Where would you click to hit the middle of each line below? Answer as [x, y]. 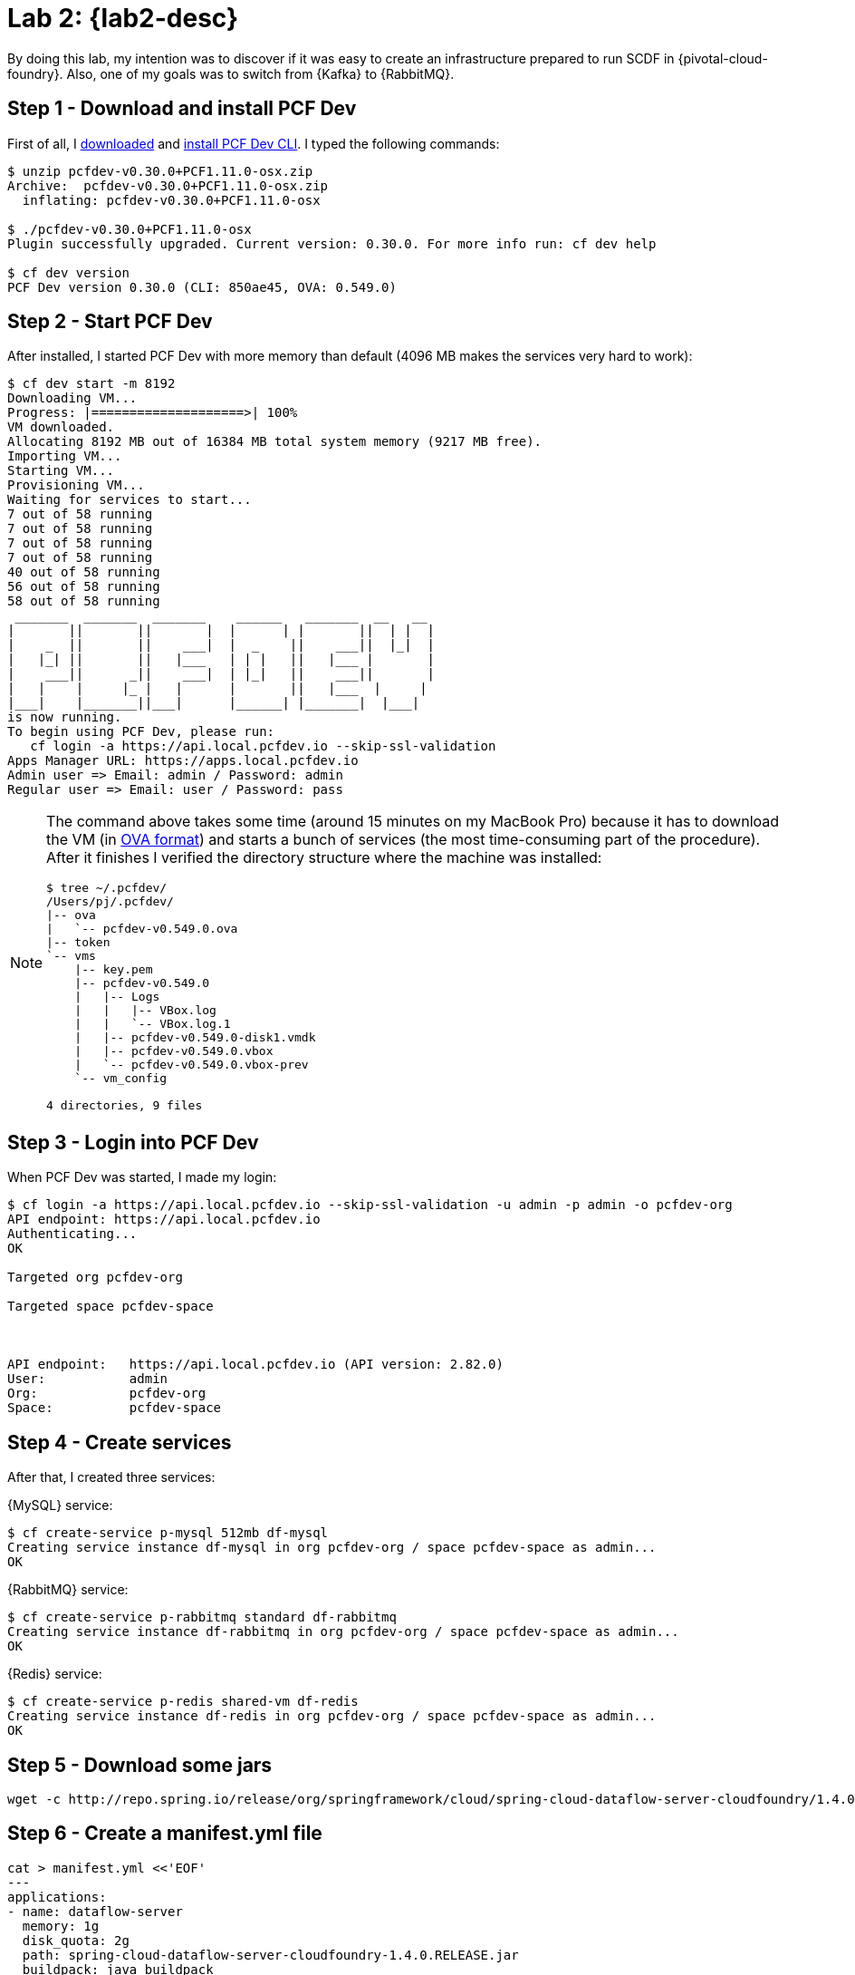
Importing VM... [65, 456]
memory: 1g [61, 1926]
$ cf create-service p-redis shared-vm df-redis [183, 1702]
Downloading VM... [72, 398]
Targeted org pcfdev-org [95, 1278]
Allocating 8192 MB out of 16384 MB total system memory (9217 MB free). [275, 442]
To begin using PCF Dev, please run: [141, 732]
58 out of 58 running [84, 601]
